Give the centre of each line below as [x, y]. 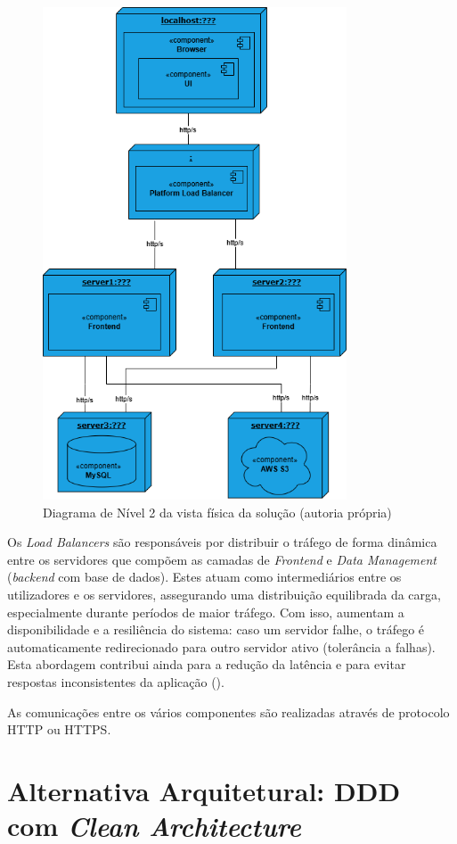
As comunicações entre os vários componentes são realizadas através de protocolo [228, 712]
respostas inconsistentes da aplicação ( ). [116, 681]
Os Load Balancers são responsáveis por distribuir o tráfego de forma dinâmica [222, 542]
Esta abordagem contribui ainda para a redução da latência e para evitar [207, 664]
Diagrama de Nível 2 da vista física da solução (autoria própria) [217, 512]
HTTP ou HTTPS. [59, 729]
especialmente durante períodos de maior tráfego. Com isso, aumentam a [206, 612]
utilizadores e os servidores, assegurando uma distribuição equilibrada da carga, [224, 594]
